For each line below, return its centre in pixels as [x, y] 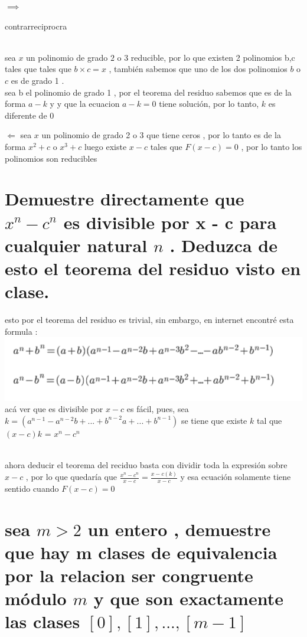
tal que [269, 420]
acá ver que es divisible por [54, 409]
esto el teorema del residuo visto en [153, 268]
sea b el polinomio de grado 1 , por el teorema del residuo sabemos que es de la [148, 92]
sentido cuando [32, 488]
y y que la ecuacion [85, 104]
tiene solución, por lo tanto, [209, 104]
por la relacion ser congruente [129, 575]
